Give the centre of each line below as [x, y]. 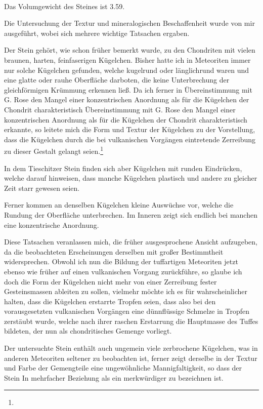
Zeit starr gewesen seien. [42, 188]
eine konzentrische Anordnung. [52, 224]
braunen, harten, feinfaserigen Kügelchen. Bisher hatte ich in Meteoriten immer [127, 59]
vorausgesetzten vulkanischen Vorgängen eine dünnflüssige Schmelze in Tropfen [127, 311]
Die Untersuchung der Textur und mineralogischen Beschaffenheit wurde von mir [129, 23]
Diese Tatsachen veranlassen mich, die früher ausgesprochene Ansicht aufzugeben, [131, 242]
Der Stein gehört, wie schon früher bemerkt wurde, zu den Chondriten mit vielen [130, 50]
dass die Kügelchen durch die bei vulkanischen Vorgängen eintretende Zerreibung [130, 139]
